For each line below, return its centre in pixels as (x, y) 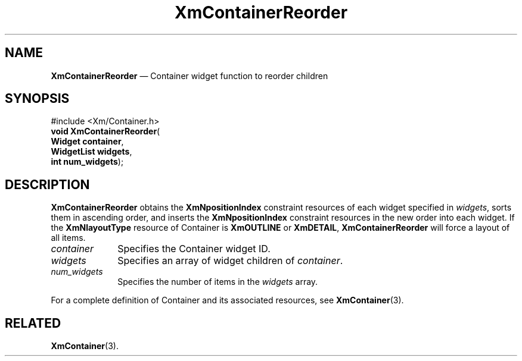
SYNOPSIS (37, 99)
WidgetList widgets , (91, 152)
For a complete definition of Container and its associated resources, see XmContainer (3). (227, 300)
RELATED (33, 323)
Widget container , (87, 142)
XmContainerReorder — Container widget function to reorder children (189, 76)
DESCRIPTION (47, 184)
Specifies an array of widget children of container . (230, 261)
